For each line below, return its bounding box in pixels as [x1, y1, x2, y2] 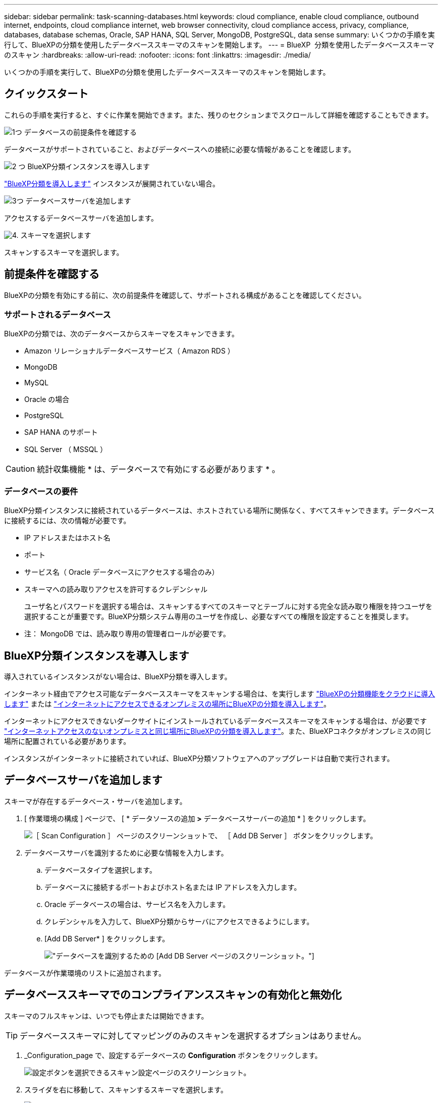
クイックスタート [4, 87, 89, 101]
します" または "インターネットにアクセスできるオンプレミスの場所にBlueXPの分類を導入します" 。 [4, 699, 331, 709]
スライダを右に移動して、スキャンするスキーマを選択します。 [24, 1085, 228, 1094]
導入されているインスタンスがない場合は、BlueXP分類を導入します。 [4, 672, 232, 681]
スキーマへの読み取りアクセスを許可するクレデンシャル [24, 585, 208, 594]
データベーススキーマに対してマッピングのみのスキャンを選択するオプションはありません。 [20, 1030, 366, 1041]
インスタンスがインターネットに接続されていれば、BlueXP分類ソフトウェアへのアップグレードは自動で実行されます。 [4, 754, 394, 763]
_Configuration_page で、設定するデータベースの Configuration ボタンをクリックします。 [24, 1050, 322, 1060]
